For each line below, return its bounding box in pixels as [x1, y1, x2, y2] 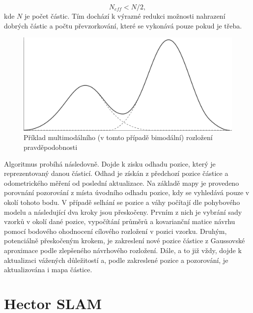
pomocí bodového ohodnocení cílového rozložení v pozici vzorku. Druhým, [4, 226, 227, 236]
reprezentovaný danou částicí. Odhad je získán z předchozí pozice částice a [4, 168, 228, 178]
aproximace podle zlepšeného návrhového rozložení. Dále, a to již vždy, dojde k [4, 245, 242, 255]
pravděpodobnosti [24, 142, 78, 152]
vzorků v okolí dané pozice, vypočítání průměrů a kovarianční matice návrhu [4, 216, 235, 227]
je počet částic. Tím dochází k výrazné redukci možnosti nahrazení [24, 11, 225, 21]
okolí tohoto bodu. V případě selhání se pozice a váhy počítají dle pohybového [4, 197, 240, 207]
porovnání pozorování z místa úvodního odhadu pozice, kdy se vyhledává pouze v [4, 187, 250, 198]
